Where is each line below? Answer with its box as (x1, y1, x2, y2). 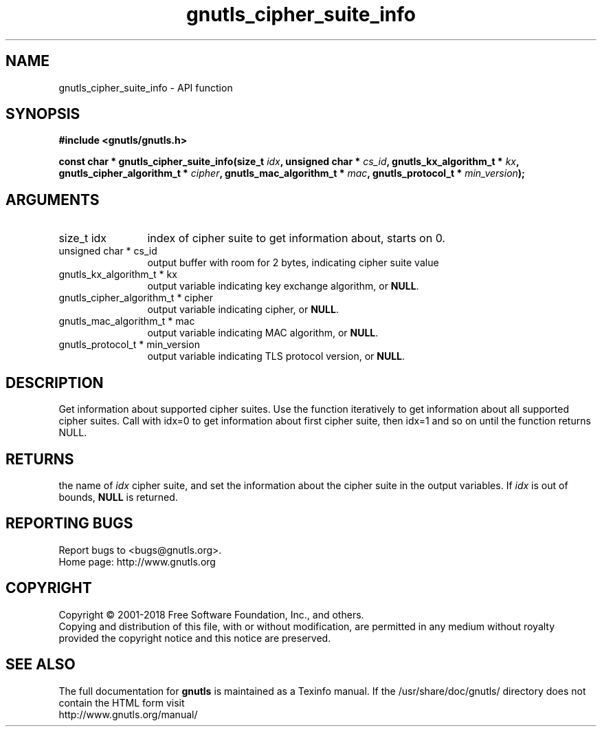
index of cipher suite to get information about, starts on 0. (147, 231, 445, 246)
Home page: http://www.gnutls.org (58, 555, 216, 568)
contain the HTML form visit (58, 696, 185, 709)
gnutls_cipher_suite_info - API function (58, 81, 233, 94)
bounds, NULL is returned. (58, 491, 178, 503)
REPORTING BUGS (5, 515, 133, 532)
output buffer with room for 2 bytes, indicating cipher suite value (147, 257, 439, 269)
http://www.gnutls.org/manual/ (58, 708, 198, 720)
